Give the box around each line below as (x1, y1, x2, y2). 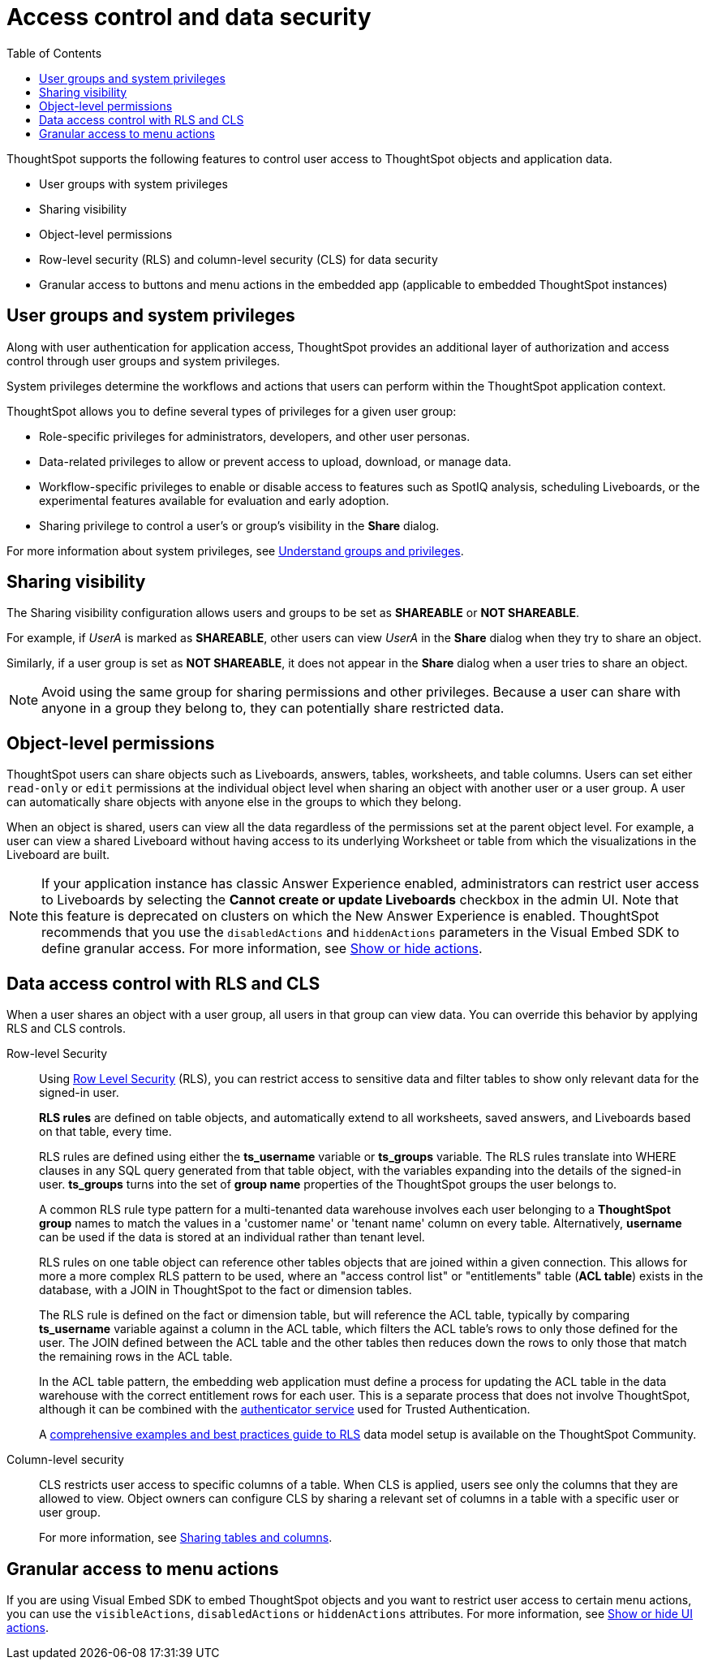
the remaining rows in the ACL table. (39, 1349, 233, 1364)
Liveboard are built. (6, 848, 110, 862)
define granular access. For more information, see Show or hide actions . (41, 940, 483, 957)
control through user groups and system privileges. (6, 353, 281, 368)
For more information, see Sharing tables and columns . (39, 1530, 333, 1545)
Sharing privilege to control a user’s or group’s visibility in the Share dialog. (39, 518, 440, 533)
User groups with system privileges (39, 176, 228, 191)
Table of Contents (6, 45, 102, 60)
